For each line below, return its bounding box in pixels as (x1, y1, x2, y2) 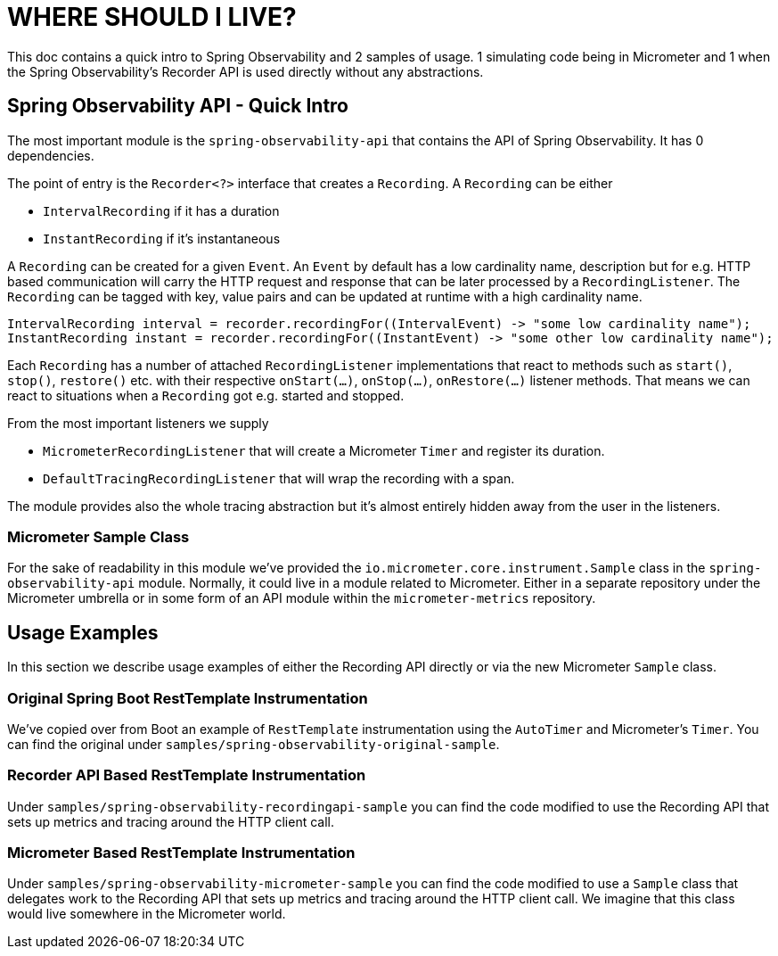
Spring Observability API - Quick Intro (7, 95, 348, 118)
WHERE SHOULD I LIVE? (7, 2, 297, 32)
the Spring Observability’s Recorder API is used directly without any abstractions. (7, 63, 484, 79)
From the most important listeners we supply (7, 415, 269, 431)
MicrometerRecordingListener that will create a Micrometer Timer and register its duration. (43, 442, 605, 458)
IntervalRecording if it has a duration (43, 202, 280, 218)
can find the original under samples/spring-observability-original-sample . (7, 736, 500, 752)
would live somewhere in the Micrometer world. (7, 906, 286, 922)
